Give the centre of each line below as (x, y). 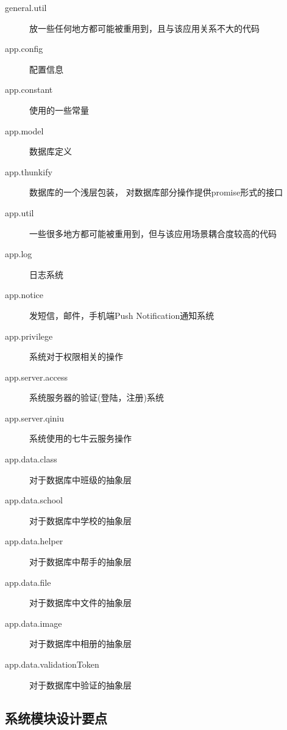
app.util (19, 212)
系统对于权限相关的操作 (76, 356)
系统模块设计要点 (56, 717)
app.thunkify (29, 171)
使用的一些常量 (59, 110)
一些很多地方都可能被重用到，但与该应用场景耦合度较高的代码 (153, 233)
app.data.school (34, 500)
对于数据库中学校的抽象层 (80, 520)
